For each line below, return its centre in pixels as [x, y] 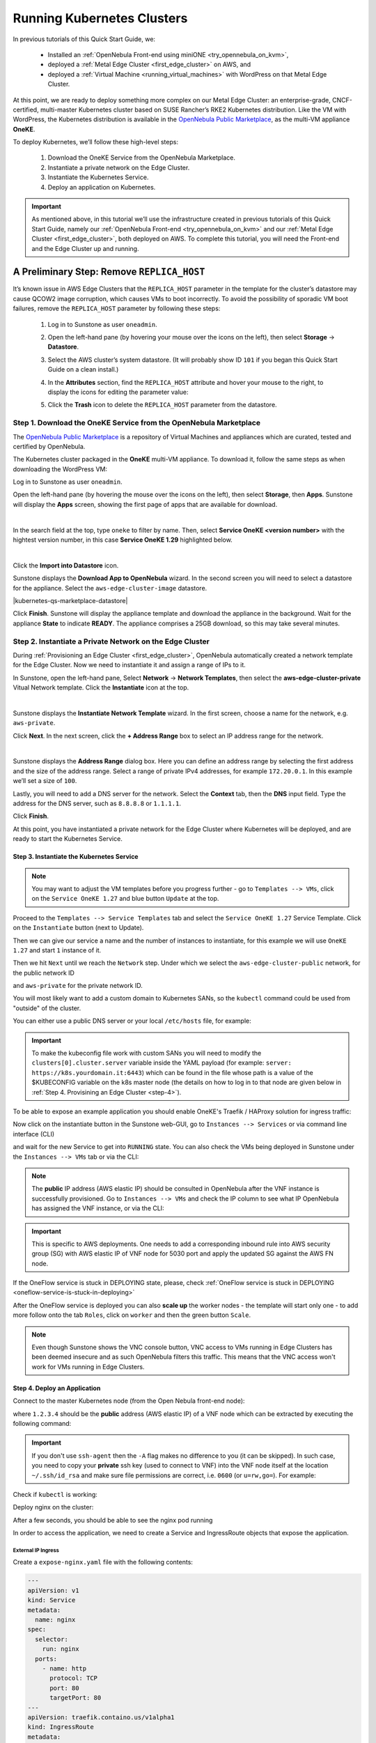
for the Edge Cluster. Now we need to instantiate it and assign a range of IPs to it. [130, 665]
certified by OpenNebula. [49, 446]
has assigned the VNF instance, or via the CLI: [98, 1208]
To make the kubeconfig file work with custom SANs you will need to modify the [147, 1053]
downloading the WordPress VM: [60, 469]
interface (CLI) [34, 1134]
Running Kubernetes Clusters [100, 18]
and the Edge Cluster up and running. [85, 248]
